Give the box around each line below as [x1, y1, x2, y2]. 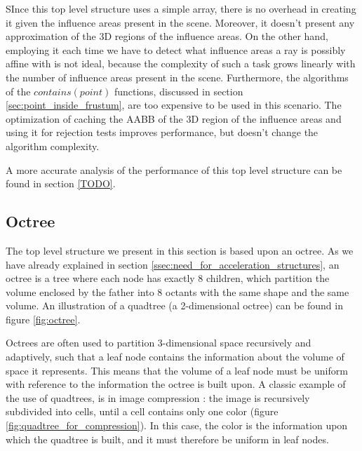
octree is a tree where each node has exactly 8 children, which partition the [6, 271, 330, 285]
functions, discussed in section [114, 83, 243, 98]
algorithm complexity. [6, 138, 100, 153]
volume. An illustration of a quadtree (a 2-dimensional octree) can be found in [6, 298, 343, 313]
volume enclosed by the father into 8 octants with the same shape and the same [6, 284, 349, 299]
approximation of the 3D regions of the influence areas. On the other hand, [6, 29, 328, 43]
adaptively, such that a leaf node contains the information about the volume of [6, 349, 344, 364]
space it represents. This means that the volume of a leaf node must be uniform [6, 363, 348, 377]
